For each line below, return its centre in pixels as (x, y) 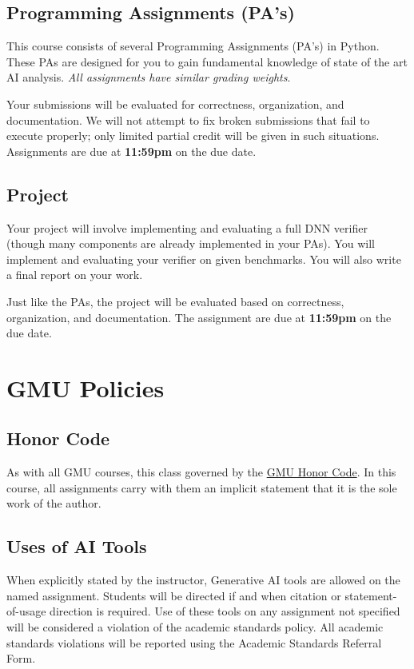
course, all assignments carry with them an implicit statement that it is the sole (202, 487)
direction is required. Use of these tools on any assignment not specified (225, 611)
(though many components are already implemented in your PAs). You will (191, 243)
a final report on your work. (75, 275)
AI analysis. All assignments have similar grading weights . (149, 77)
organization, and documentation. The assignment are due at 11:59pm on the (199, 317)
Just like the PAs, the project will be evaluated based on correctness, (175, 301)
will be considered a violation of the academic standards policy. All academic (195, 627)
